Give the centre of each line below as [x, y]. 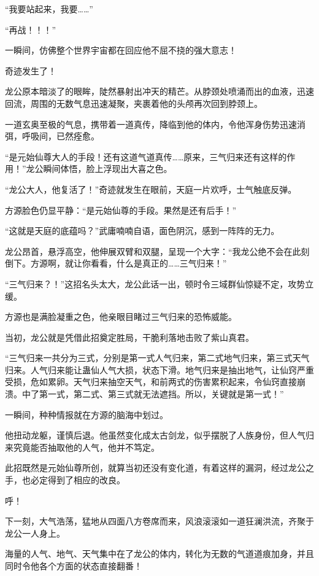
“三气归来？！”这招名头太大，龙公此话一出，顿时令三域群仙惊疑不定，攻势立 [159, 283]
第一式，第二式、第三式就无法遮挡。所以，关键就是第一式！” [161, 394]
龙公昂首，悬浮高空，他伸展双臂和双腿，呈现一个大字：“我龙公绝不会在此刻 [157, 251]
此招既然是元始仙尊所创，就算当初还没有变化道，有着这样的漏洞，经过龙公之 [159, 468]
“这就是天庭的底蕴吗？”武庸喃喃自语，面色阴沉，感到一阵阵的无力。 [142, 231]
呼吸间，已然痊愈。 [60, 136]
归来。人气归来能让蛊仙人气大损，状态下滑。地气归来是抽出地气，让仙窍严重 [159, 369]
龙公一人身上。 [35, 533]
